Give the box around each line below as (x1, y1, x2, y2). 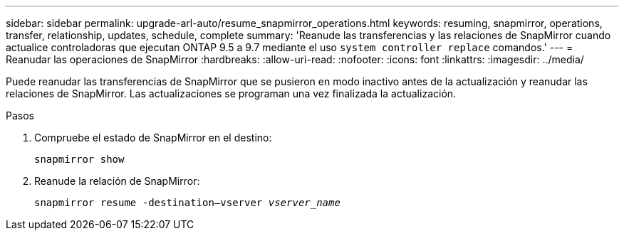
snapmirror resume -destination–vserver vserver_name (34, 197, 340, 208)
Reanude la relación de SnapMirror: (34, 175, 200, 187)
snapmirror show (34, 154, 125, 165)
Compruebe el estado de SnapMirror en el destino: (34, 132, 272, 144)
